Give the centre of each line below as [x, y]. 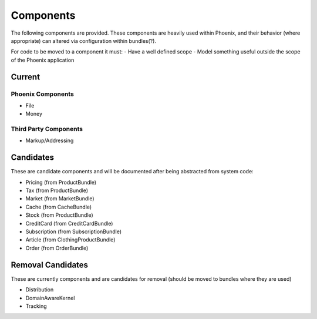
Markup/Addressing [50, 140]
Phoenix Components [43, 94]
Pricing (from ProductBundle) [61, 182]
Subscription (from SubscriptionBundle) [74, 231]
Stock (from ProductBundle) [59, 215]
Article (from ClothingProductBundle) [70, 240]
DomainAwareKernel [50, 298]
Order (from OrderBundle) [57, 248]
